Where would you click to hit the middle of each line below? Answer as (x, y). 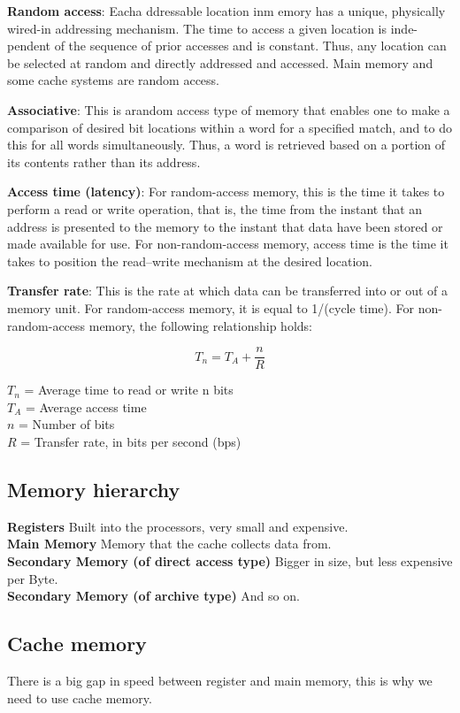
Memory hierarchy (94, 489)
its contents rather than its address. (104, 161)
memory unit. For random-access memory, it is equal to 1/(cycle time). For (211, 307)
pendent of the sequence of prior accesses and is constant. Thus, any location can (227, 46)
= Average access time (86, 406)
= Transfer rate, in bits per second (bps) (131, 441)
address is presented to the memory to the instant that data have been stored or (225, 226)
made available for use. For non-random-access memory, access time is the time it (228, 244)
